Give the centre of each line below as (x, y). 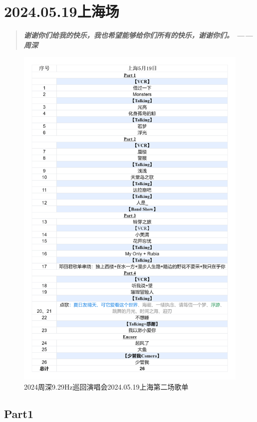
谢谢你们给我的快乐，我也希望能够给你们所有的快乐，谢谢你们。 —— (138, 35)
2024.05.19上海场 (62, 11)
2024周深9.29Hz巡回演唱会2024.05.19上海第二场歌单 (106, 386)
